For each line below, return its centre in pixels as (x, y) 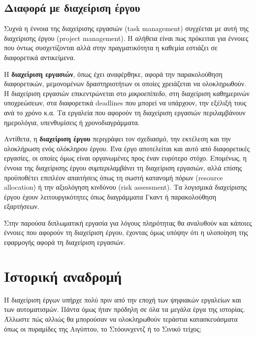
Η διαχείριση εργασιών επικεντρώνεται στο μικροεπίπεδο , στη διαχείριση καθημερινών (127, 93)
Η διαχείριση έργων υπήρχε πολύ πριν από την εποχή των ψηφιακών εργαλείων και (123, 299)
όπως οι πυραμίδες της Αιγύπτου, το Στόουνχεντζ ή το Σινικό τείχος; (103, 328)
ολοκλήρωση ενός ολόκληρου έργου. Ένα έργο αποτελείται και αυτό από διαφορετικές (127, 148)
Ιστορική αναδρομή (63, 276)
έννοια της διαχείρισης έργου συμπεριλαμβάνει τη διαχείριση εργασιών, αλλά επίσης (123, 167)
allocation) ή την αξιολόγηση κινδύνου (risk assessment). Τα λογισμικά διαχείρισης (126, 187)
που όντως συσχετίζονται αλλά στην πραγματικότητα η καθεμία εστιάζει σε (111, 48)
